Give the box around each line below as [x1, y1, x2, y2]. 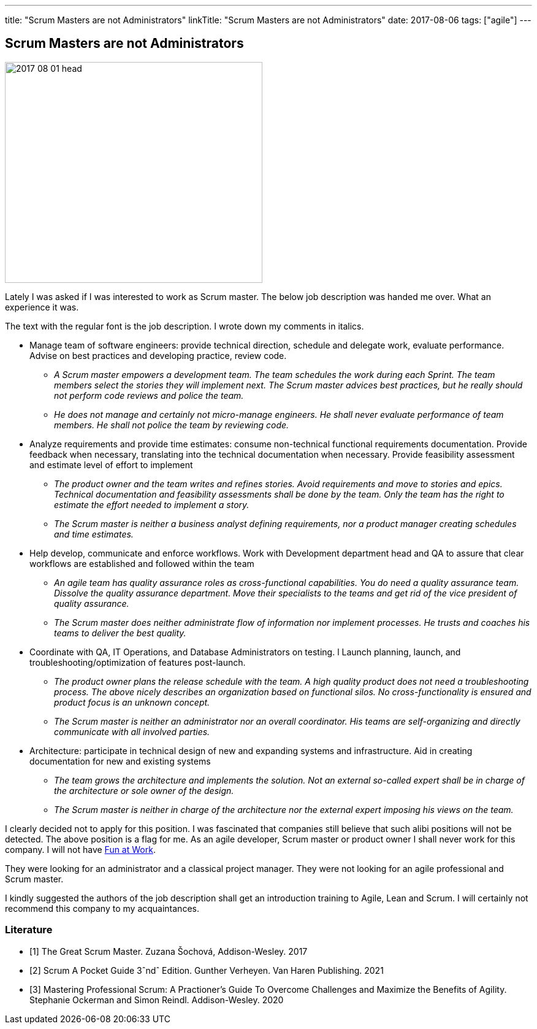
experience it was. [5, 301, 79, 312]
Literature [5, 923, 53, 936]
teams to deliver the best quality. [54, 627, 186, 638]
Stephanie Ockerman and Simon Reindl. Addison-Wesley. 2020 [29, 994, 284, 1005]
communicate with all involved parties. [54, 726, 210, 737]
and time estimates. [54, 528, 134, 539]
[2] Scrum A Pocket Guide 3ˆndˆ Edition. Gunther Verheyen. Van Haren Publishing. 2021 [29, 965, 384, 976]
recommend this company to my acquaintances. [5, 903, 199, 914]
